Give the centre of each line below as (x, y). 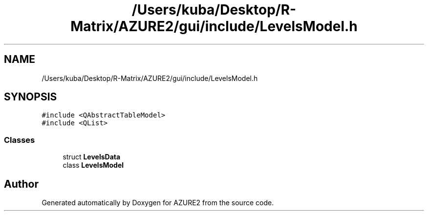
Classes (20, 140)
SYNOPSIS (31, 97)
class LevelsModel (93, 165)
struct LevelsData (92, 157)
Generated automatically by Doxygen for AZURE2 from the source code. (158, 203)
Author (21, 184)
